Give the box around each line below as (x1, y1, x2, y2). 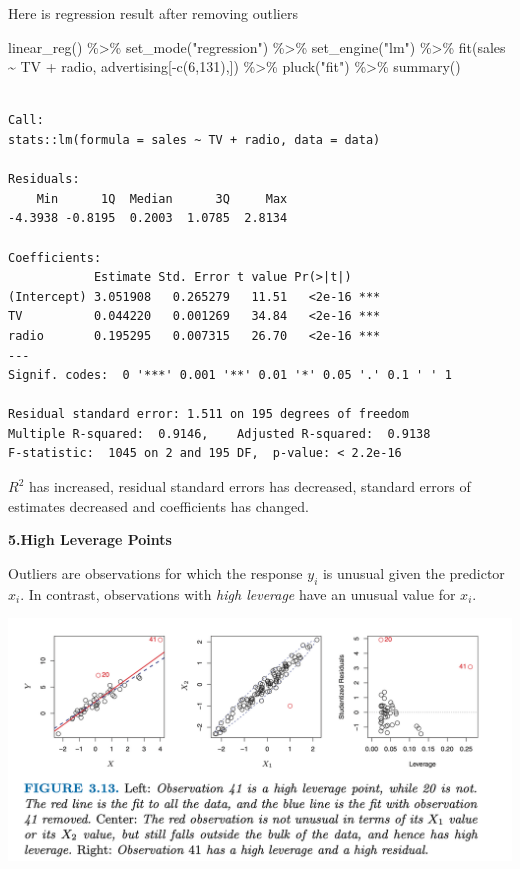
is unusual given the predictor (322, 562, 505, 583)
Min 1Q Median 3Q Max (36, 191, 288, 206)
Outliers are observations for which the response (8, 562, 303, 583)
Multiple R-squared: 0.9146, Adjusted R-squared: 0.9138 (8, 426, 431, 441)
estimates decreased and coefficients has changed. (8, 495, 309, 516)
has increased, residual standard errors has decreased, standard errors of (28, 476, 471, 497)
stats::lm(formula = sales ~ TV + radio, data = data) (8, 132, 381, 147)
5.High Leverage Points (8, 529, 172, 550)
